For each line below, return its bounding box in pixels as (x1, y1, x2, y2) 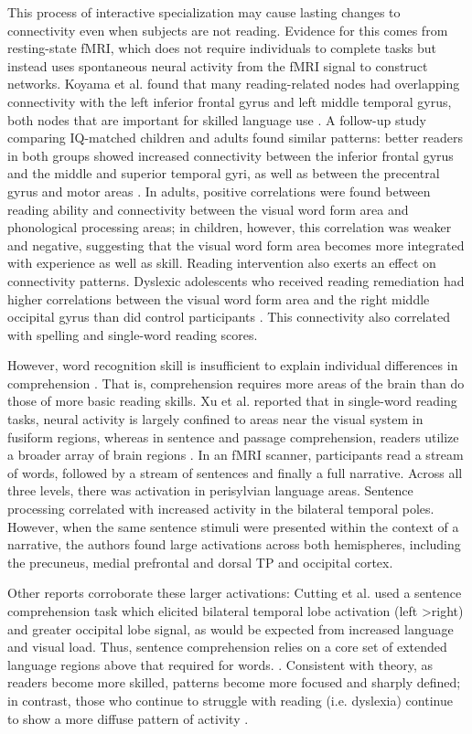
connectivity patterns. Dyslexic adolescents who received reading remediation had (7, 271, 465, 290)
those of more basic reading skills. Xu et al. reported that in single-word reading (7, 391, 457, 410)
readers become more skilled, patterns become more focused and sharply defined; (7, 673, 461, 692)
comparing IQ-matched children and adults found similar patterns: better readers (7, 128, 464, 147)
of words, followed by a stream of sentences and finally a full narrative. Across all (7, 463, 463, 482)
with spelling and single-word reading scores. (7, 324, 258, 344)
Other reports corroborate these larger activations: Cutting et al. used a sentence (7, 583, 462, 602)
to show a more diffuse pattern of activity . (7, 708, 249, 728)
